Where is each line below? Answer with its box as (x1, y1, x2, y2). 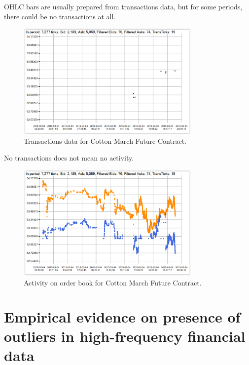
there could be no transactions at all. (4, 11, 116, 21)
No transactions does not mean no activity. (4, 153, 134, 163)
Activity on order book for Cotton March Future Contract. (24, 277, 202, 287)
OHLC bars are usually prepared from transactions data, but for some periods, (4, 1, 243, 11)
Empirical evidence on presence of (4, 306, 241, 326)
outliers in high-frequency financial (4, 325, 246, 346)
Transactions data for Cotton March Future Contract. (24, 136, 186, 146)
